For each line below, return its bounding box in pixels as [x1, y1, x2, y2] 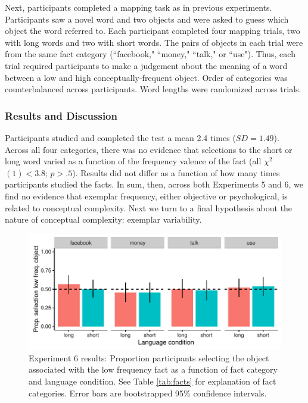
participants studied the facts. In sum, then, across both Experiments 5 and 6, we [5, 178, 303, 190]
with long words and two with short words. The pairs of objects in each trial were [5, 36, 303, 48]
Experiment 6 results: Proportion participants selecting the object [29, 351, 269, 364]
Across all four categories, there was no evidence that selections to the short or [5, 143, 293, 155]
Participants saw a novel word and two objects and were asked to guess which [5, 13, 289, 25]
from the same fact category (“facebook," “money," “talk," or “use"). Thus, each [5, 48, 295, 60]
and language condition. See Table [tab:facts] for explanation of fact [29, 375, 276, 388]
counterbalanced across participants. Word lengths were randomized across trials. [5, 83, 301, 95]
